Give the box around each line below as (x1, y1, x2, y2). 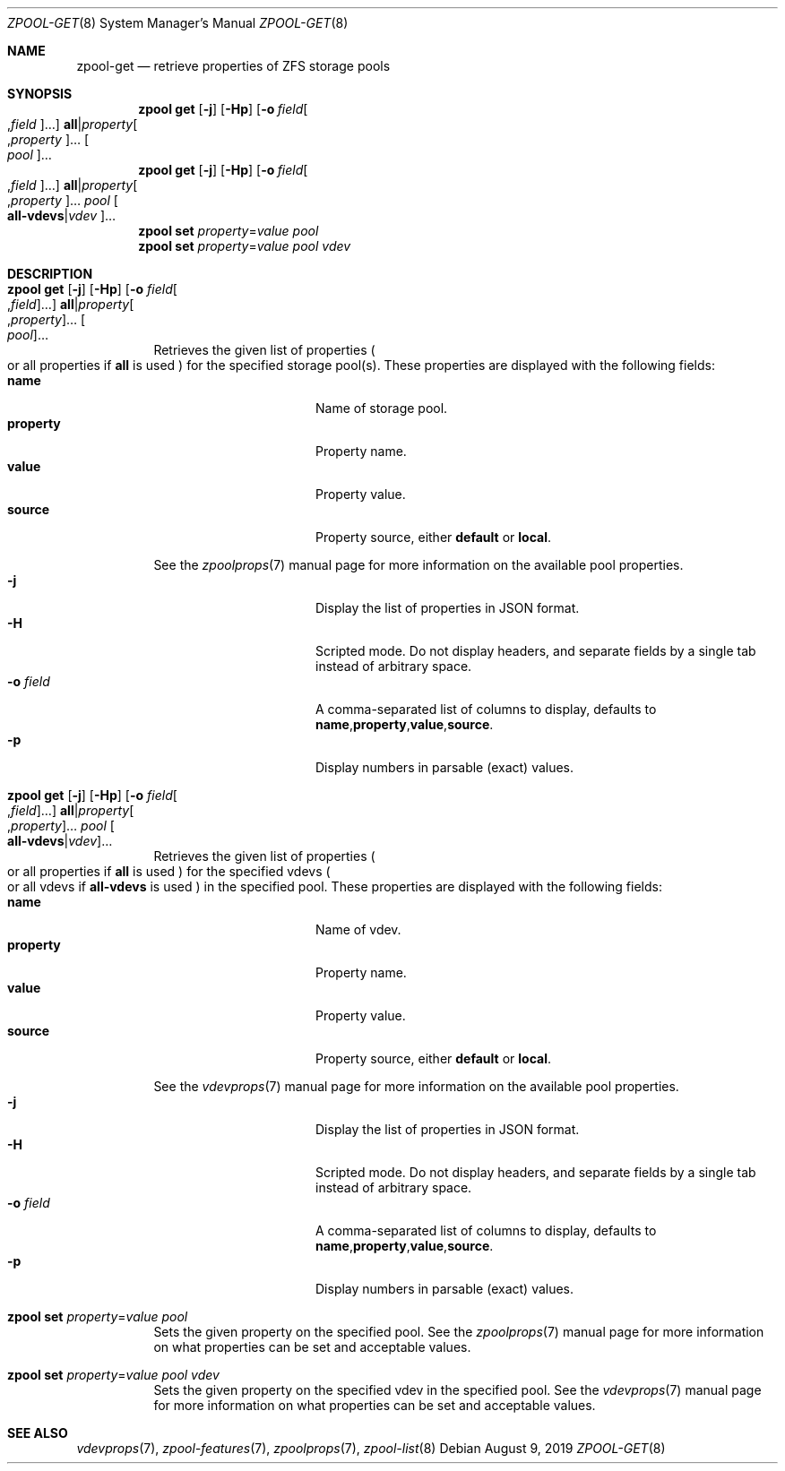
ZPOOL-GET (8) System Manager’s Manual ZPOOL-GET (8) (7, 15, 349, 30)
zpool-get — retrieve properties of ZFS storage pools (76, 58, 391, 73)
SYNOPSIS (7, 86, 73, 101)
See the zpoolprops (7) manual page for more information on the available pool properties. (153, 557, 684, 572)
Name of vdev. (315, 922, 401, 937)
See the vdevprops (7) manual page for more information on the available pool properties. (153, 1079, 679, 1094)
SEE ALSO (7, 1425, 68, 1441)
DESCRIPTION (7, 266, 93, 281)
